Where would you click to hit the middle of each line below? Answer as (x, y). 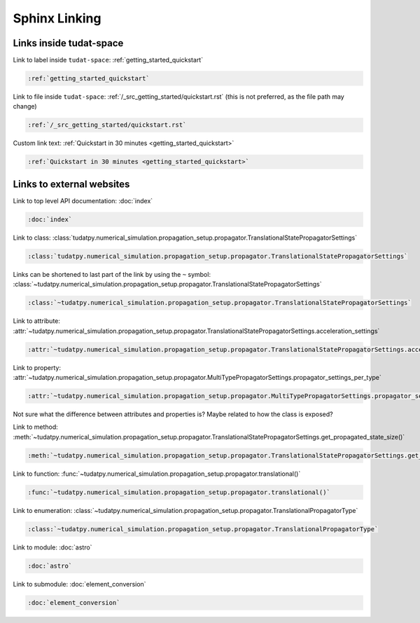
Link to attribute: (37, 321)
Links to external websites (71, 184)
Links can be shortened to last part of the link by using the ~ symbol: (112, 274)
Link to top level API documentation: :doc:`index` (83, 200)
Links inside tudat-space (68, 43)
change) (25, 107)
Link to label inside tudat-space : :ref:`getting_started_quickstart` (108, 60)
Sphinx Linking (57, 18)
